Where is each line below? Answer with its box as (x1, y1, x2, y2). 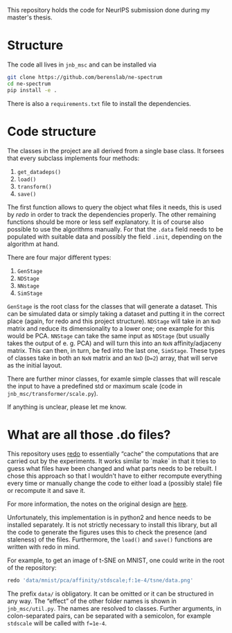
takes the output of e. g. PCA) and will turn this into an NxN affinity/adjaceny (7, 339, 222, 347)
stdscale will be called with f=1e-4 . (7, 619, 107, 627)
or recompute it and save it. (7, 487, 86, 495)
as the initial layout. (7, 361, 62, 370)
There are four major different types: (7, 253, 111, 261)
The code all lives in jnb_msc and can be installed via (7, 60, 157, 69)
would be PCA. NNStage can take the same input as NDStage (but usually (7, 331, 210, 340)
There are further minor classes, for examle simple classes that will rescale (7, 374, 221, 383)
